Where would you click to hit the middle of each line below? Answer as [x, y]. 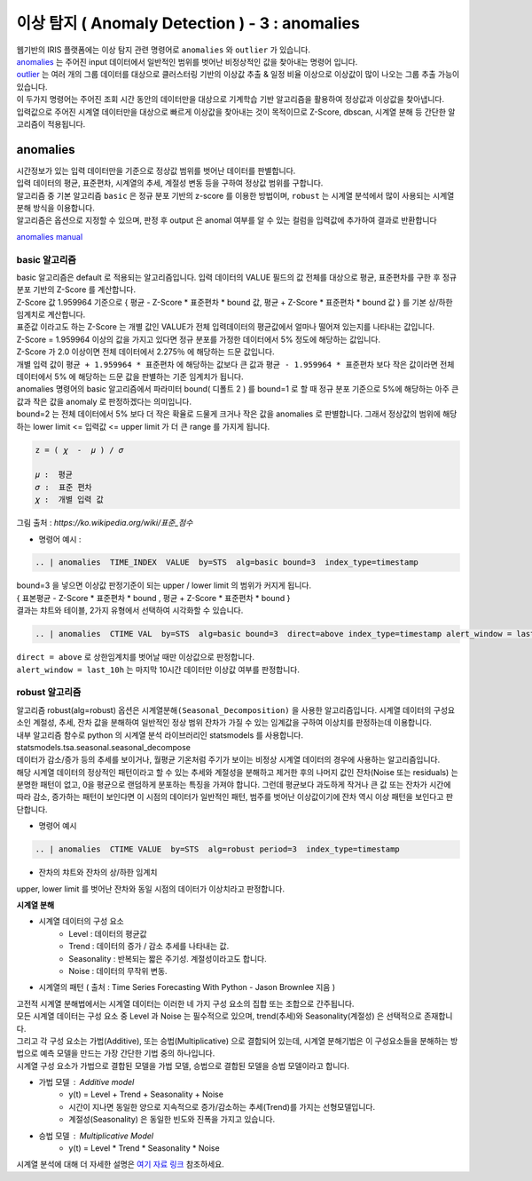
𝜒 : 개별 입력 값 [69, 500]
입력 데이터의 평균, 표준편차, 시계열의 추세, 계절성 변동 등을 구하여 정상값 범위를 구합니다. [170, 183]
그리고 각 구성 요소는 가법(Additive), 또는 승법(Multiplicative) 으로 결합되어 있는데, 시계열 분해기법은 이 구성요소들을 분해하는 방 [237, 1041]
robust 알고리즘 [49, 693]
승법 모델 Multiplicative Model [96, 1136]
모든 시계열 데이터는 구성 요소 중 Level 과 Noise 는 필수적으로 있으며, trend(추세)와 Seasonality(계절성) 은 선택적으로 [219, 1016]
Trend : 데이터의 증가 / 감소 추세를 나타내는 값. [149, 947]
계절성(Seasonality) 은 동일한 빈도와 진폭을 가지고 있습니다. [172, 1120]
